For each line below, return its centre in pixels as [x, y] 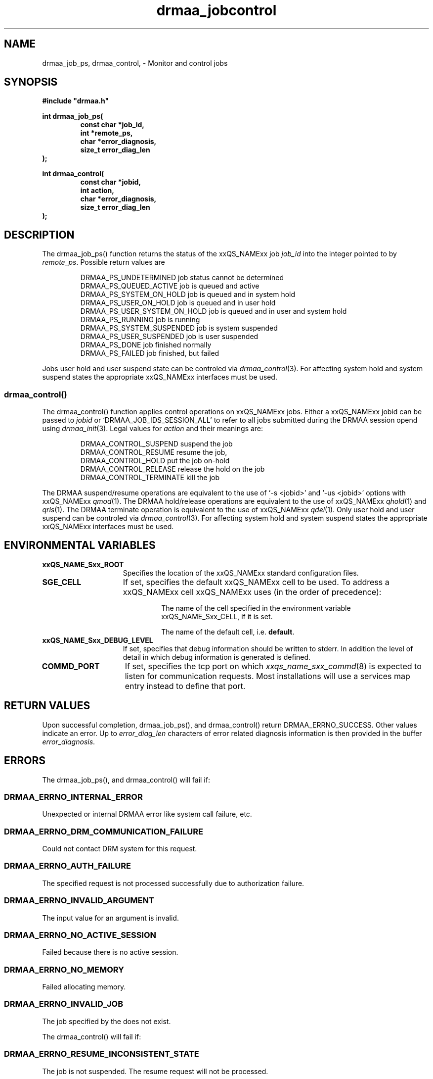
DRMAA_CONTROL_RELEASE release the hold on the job [173, 469]
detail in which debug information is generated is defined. [217, 657]
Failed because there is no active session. [110, 952]
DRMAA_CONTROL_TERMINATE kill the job [150, 478]
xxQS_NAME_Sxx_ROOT [83, 564]
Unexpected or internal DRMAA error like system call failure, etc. [147, 814]
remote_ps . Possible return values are [104, 262]
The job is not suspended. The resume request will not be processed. [155, 1071]
